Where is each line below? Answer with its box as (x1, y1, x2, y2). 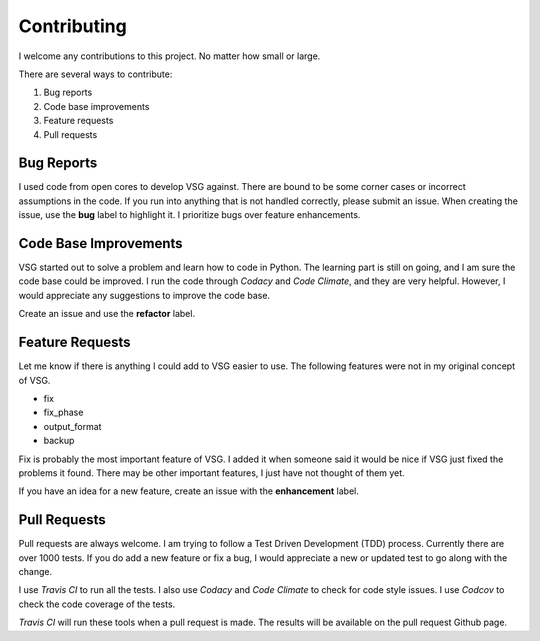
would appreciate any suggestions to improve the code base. (18, 289, 270, 301)
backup (43, 435, 75, 447)
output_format (43, 420, 102, 432)
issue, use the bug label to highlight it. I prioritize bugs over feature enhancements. (18, 209, 361, 221)
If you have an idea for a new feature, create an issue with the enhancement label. (18, 485, 360, 497)
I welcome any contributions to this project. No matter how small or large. (18, 50, 321, 62)
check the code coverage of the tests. (18, 598, 176, 610)
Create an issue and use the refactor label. (18, 308, 195, 320)
